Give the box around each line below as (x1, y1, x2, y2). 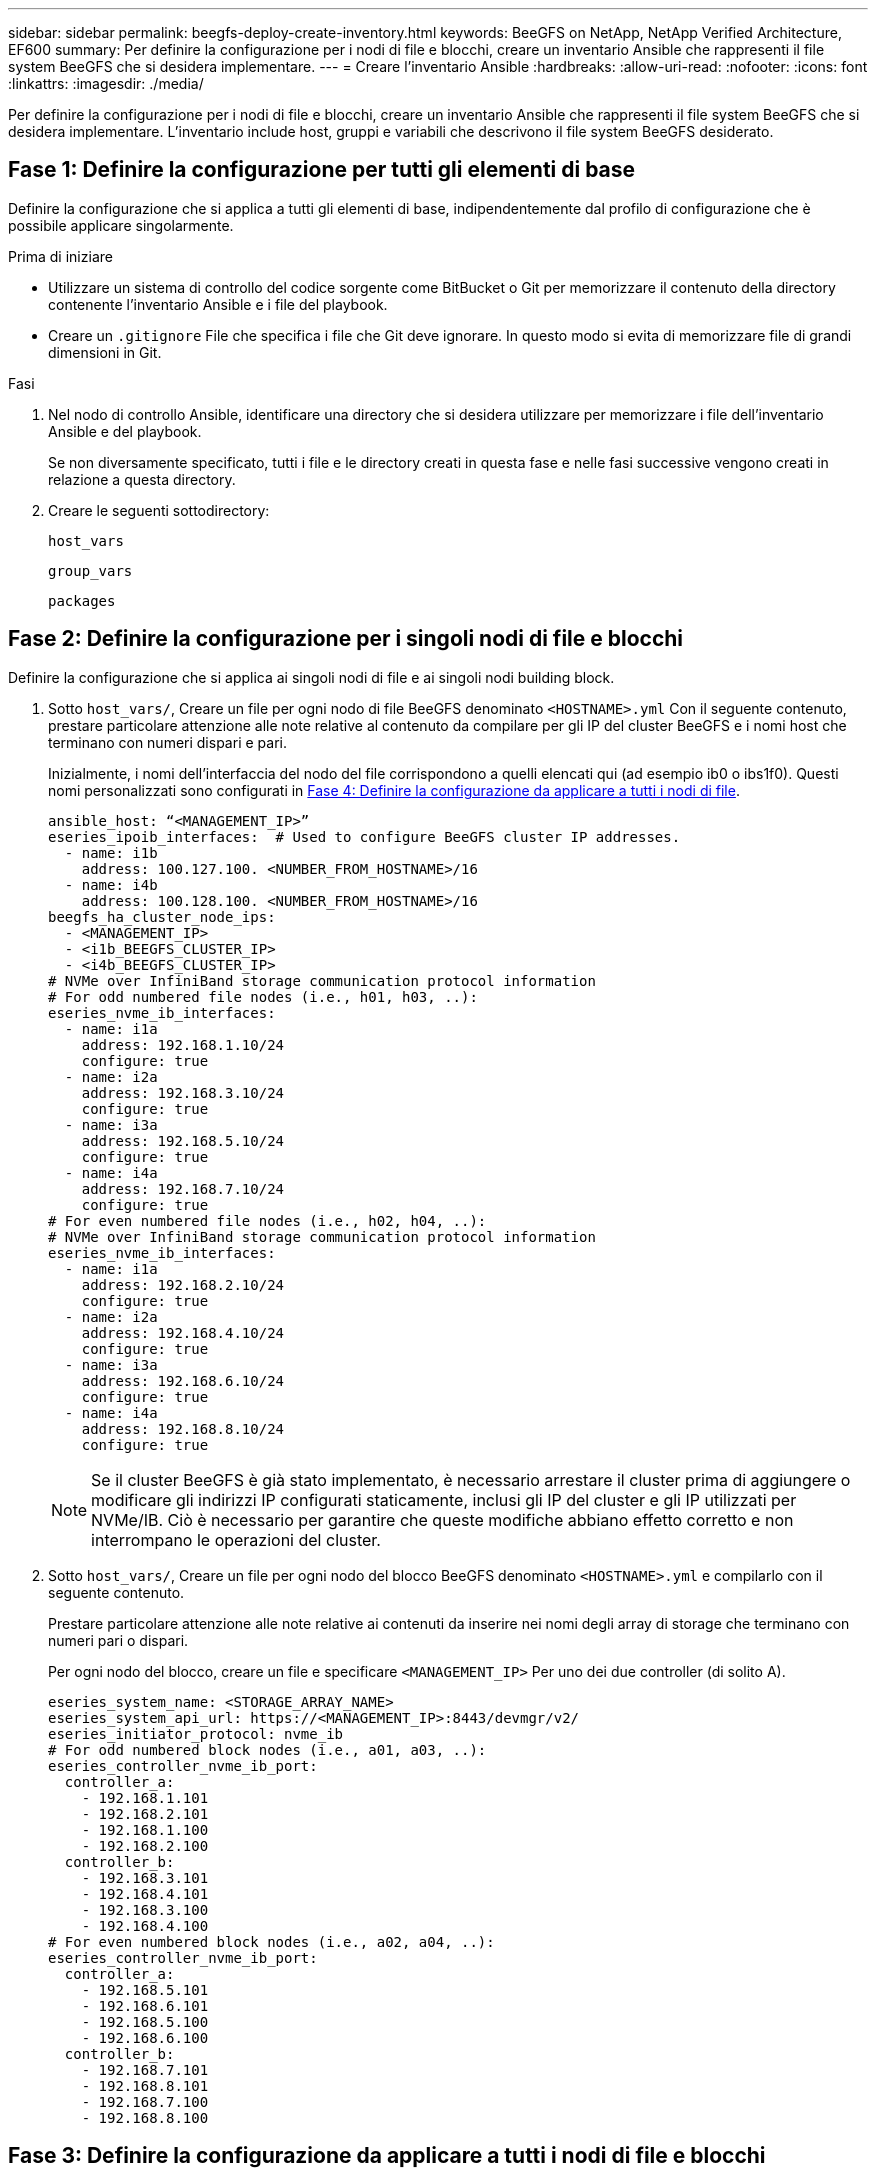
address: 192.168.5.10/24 (81, 1132, 285, 1149)
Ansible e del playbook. (48, 422, 202, 440)
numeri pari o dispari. (48, 1631, 189, 1649)
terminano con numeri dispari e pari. (48, 733, 287, 751)
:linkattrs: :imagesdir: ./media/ (8, 75, 204, 92)
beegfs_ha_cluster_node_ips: (48, 908, 276, 925)
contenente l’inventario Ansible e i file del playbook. (48, 295, 388, 313)
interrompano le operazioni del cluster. (91, 1529, 381, 1550)
